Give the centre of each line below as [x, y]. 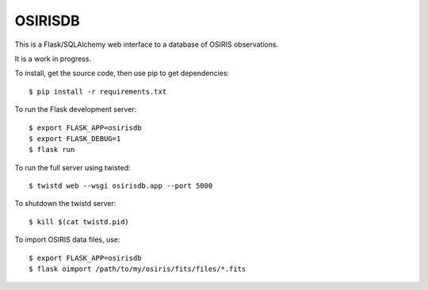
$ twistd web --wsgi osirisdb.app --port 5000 [121, 186]
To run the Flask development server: [76, 109]
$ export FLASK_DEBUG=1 [75, 138]
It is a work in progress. [53, 59]
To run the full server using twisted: [73, 167]
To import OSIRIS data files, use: [67, 240]
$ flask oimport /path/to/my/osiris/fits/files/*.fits [138, 269]
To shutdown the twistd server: [65, 204]
